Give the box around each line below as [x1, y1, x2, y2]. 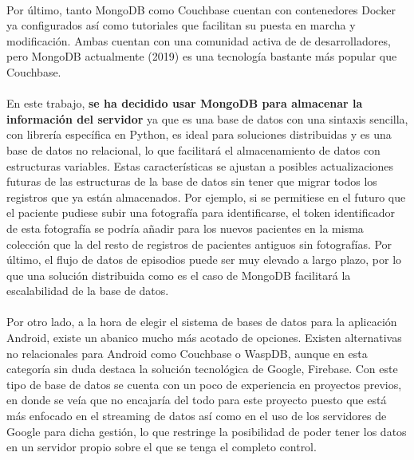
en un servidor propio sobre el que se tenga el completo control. [6, 438, 317, 455]
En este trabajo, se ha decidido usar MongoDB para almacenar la [6, 95, 363, 112]
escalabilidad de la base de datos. [6, 282, 169, 299]
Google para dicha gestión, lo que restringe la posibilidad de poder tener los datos [6, 423, 407, 439]
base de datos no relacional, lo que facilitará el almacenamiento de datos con [6, 141, 380, 158]
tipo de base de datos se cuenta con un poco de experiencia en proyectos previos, [6, 375, 402, 392]
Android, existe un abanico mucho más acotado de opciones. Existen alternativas [6, 329, 402, 346]
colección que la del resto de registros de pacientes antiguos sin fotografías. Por [6, 235, 392, 252]
